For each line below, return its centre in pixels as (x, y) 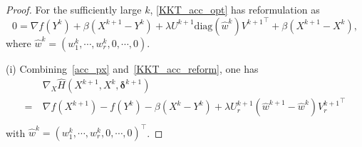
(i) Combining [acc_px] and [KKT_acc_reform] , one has (132, 68)
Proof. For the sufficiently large (74, 9)
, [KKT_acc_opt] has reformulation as (235, 9)
